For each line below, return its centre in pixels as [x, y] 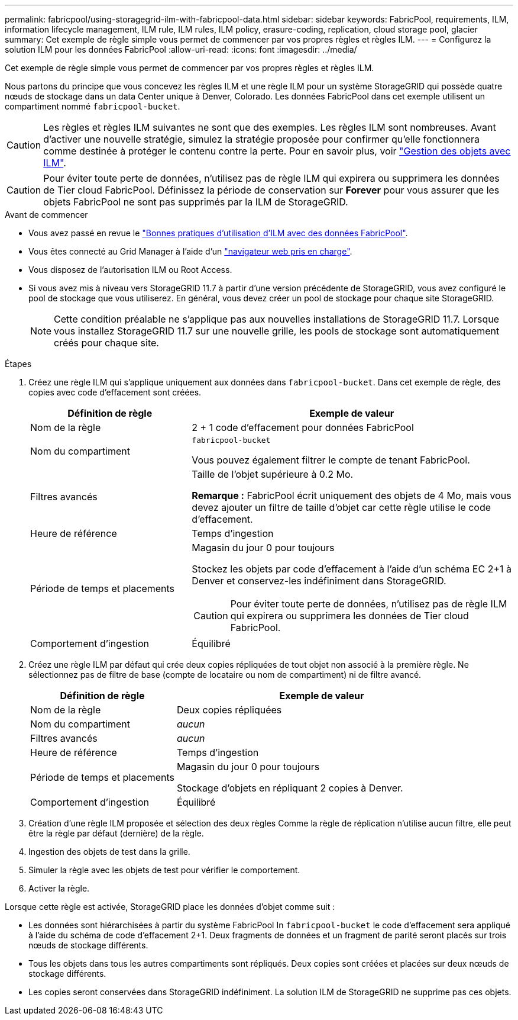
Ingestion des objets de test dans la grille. [109, 852]
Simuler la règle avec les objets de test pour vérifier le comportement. [164, 870]
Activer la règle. [59, 888]
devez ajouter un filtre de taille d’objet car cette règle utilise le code [341, 507]
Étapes [18, 364]
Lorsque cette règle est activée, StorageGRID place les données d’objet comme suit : [170, 907]
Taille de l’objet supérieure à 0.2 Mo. [273, 474]
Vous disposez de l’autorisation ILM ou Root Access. [130, 270]
